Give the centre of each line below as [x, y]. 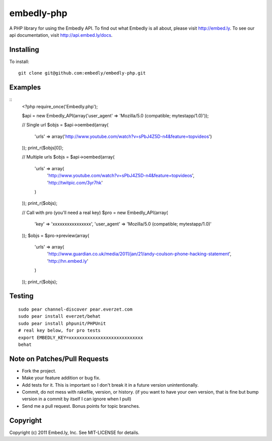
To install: [19, 61]
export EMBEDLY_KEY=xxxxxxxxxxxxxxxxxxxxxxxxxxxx [81, 338]
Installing [24, 50]
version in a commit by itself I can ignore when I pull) [77, 399]
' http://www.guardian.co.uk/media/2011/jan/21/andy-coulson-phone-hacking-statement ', [139, 254]
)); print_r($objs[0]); [43, 148]
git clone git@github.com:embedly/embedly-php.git [82, 73]
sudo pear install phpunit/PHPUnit [62, 323]
